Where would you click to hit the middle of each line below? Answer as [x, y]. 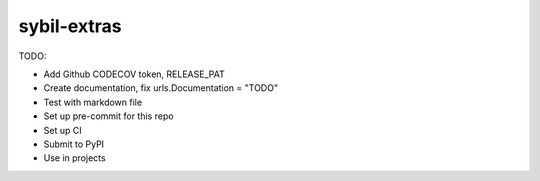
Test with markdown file [93, 102]
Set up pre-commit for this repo [108, 116]
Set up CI [62, 130]
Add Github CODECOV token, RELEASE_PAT [134, 74]
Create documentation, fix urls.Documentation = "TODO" [161, 88]
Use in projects [74, 158]
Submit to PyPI [74, 144]
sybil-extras [70, 26]
